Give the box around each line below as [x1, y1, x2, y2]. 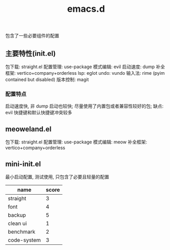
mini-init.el [5, 159, 41, 168]
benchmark [8, 228, 36, 235]
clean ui [8, 220, 27, 227]
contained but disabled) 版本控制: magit [5, 76, 89, 82]
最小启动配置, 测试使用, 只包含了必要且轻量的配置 [5, 174, 109, 180]
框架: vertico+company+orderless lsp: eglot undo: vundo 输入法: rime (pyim [5, 70, 165, 76]
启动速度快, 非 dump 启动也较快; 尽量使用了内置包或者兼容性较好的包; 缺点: [5, 103, 164, 109]
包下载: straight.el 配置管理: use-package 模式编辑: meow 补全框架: [5, 139, 147, 145]
